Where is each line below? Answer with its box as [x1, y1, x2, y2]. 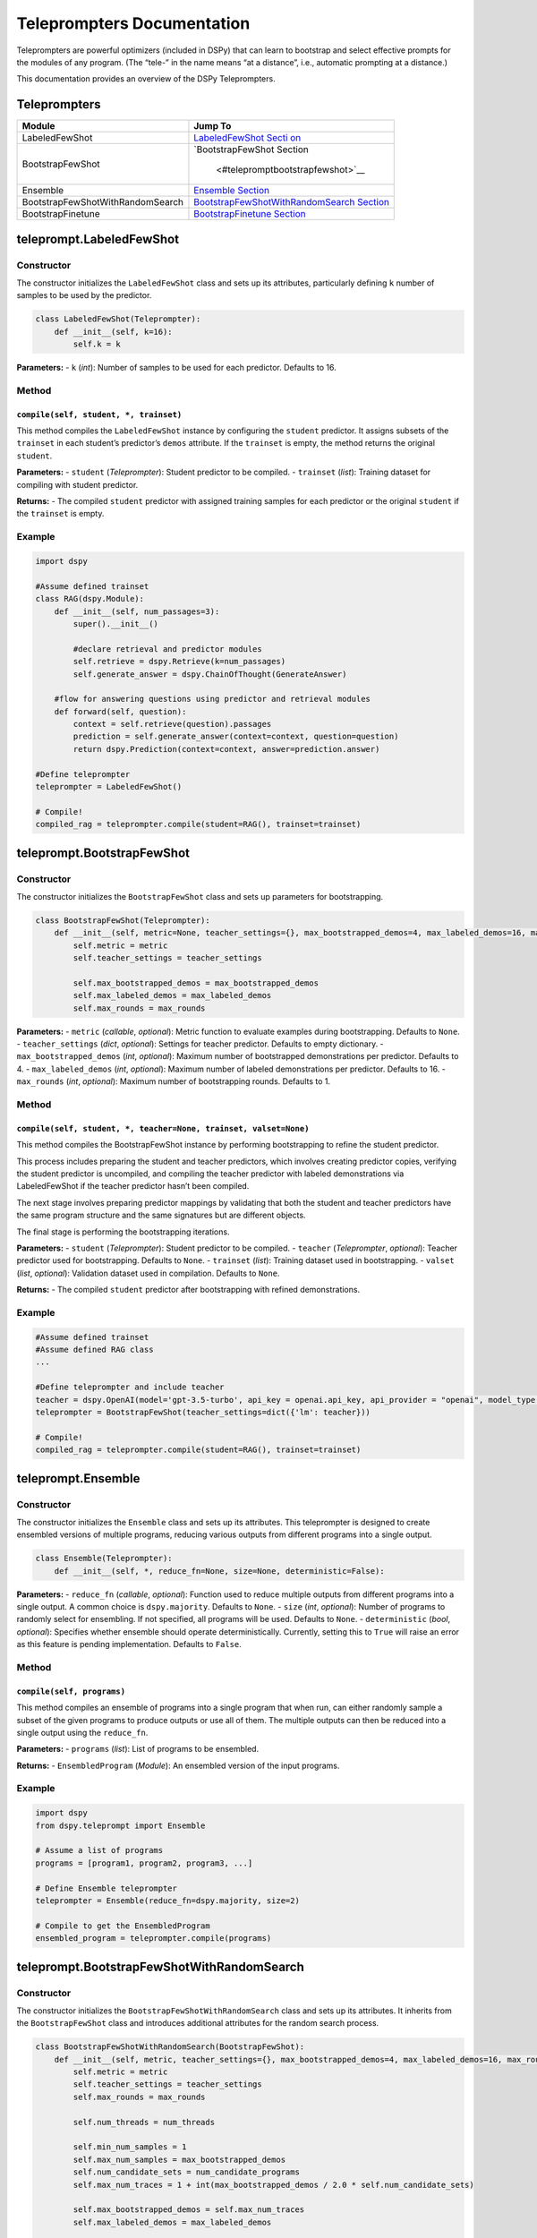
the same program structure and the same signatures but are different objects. [16, 1209, 306, 1221]
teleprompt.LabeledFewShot [16, 231, 179, 246]
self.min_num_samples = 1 [72, 2142, 187, 2152]
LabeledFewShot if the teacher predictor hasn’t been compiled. [16, 1181, 250, 1192]
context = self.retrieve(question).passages [72, 719, 272, 730]
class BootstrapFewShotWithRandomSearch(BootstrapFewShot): [35, 2042, 305, 2052]
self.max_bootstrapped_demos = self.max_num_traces [72, 2205, 305, 2215]
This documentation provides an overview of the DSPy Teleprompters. [16, 73, 277, 84]
